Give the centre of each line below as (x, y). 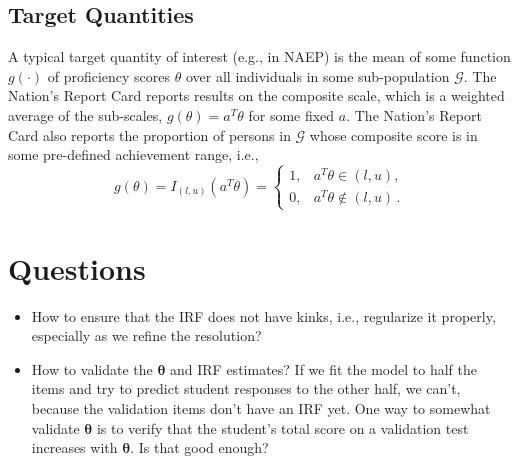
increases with (74, 447)
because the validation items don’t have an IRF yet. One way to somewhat (261, 407)
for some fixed (291, 114)
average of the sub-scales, (85, 114)
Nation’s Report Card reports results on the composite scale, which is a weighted (256, 95)
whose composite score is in (393, 134)
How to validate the (92, 368)
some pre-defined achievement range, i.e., (133, 154)
